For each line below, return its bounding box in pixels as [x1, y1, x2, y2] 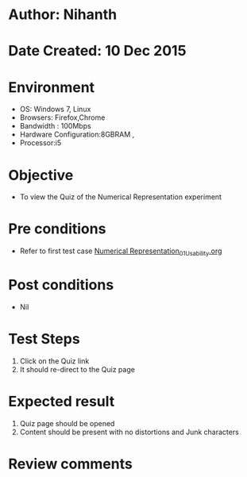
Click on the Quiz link [19, 356, 90, 366]
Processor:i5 [19, 138, 62, 148]
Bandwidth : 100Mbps [19, 121, 91, 131]
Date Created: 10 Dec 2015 [8, 42, 187, 60]
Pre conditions [8, 220, 106, 238]
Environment [8, 78, 95, 96]
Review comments [8, 455, 133, 473]
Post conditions [8, 276, 114, 294]
